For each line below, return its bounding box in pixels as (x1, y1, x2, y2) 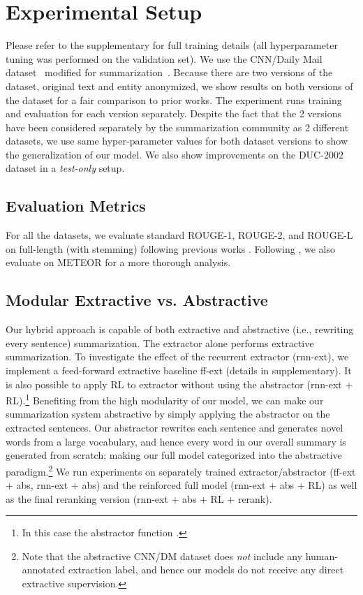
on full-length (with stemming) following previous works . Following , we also (6, 241, 335, 256)
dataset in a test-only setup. (6, 161, 125, 175)
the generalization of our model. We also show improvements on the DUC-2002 (6, 147, 343, 161)
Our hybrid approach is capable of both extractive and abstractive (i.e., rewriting (6, 322, 354, 337)
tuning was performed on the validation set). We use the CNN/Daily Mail (6, 51, 323, 66)
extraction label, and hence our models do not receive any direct (68, 562, 344, 577)
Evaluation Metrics (6, 195, 146, 216)
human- (305, 548, 338, 563)
